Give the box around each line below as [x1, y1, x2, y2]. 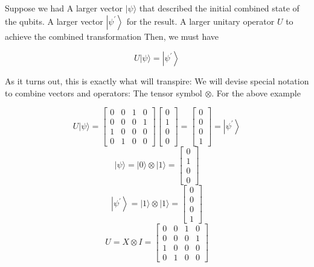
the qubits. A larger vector [5, 14, 103, 27]
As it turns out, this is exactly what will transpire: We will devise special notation [5, 75, 309, 87]
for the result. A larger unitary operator [126, 14, 275, 27]
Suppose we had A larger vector [5, 2, 123, 14]
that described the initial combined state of [139, 2, 300, 14]
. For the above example [211, 86, 301, 99]
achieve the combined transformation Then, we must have [5, 30, 219, 42]
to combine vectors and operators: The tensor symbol [5, 86, 202, 99]
